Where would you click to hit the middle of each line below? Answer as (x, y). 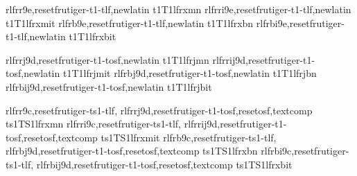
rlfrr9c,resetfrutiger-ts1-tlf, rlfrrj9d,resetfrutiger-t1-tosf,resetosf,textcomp (159, 110)
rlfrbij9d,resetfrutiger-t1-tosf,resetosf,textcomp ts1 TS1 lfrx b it (164, 164)
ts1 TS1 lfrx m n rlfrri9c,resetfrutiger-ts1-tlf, (93, 124)
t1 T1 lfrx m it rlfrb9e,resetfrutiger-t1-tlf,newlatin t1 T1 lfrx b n (130, 23)
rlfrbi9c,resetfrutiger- (305, 151)
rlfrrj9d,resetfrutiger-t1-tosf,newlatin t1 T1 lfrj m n (107, 59)
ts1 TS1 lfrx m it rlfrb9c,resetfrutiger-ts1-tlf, (189, 137)
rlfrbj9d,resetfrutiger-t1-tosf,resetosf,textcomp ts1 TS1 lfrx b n (132, 151)
